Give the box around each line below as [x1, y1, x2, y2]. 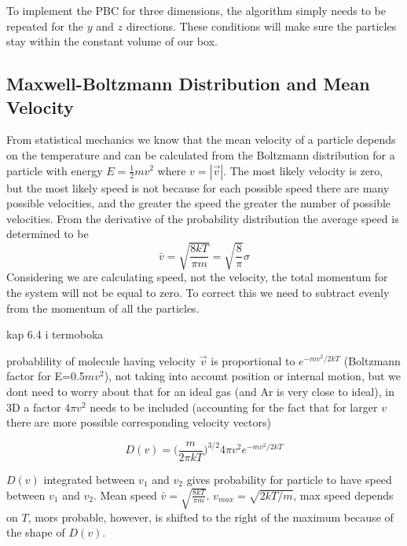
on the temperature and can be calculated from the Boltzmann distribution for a [6, 146, 395, 163]
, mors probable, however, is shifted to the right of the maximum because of [27, 508, 394, 525]
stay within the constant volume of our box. [6, 33, 218, 49]
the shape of [6, 524, 65, 541]
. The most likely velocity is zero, [223, 162, 383, 178]
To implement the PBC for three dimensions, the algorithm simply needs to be [6, 2, 387, 18]
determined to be [6, 225, 89, 242]
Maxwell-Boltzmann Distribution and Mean [6, 71, 370, 96]
